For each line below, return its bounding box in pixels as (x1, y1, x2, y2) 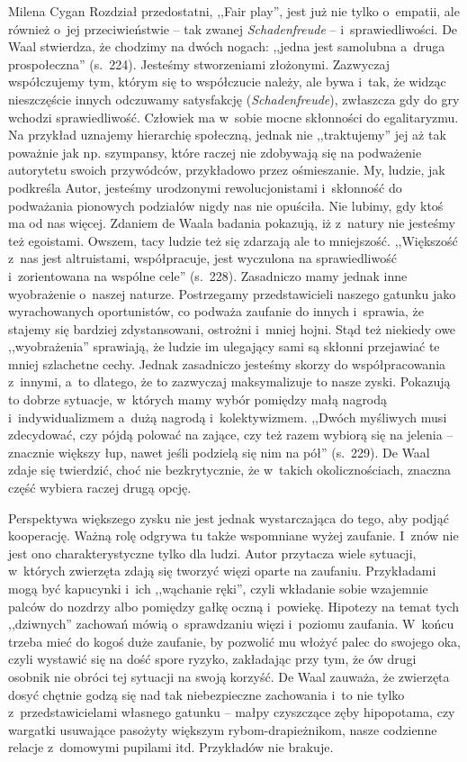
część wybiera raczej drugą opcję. (8, 478, 192, 497)
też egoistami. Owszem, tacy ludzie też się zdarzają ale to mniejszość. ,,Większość (8, 231, 458, 249)
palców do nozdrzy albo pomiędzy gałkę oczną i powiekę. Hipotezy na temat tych (8, 596, 459, 615)
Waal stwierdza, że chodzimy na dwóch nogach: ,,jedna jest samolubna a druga (8, 37, 445, 56)
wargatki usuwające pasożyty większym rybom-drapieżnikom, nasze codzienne (8, 720, 437, 739)
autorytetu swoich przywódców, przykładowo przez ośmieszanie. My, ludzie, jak (8, 160, 445, 179)
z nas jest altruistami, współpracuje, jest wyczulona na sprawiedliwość (8, 249, 397, 268)
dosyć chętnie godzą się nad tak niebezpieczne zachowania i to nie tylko (8, 685, 405, 703)
